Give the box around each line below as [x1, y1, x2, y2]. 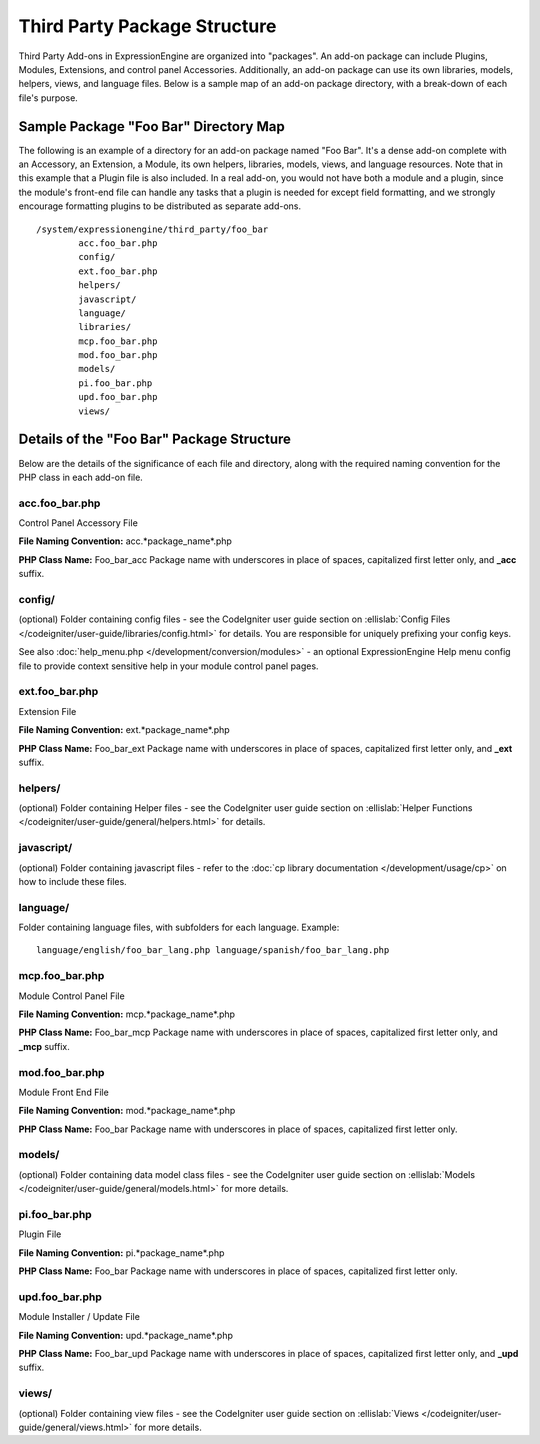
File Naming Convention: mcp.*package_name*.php [18, 1008, 235, 1020]
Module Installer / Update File [18, 1311, 140, 1323]
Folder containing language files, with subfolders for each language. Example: [18, 921, 340, 934]
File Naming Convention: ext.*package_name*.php [18, 724, 230, 736]
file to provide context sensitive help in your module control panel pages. [18, 660, 319, 672]
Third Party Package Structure [18, 15, 277, 37]
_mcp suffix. [18, 1040, 70, 1052]
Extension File [18, 705, 77, 717]
